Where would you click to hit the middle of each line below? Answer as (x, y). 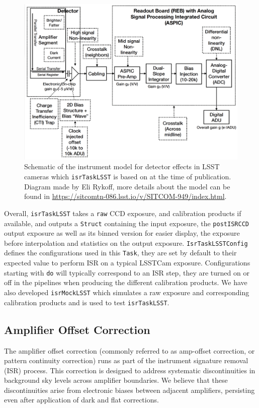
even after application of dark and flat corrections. (81, 400)
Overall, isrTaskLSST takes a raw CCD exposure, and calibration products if (123, 213)
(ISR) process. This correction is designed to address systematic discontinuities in (130, 370)
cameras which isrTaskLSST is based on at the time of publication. (128, 177)
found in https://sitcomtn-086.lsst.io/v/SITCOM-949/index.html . (125, 196)
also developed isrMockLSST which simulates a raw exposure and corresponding (127, 292)
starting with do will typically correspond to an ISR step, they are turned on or (127, 272)
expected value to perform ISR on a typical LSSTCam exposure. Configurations (127, 263)
